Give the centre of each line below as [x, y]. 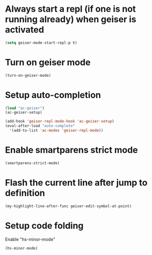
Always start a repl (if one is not [71, 9]
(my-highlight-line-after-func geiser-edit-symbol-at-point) [68, 206]
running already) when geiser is [71, 19]
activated [25, 30]
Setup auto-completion [53, 95]
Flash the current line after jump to [76, 182]
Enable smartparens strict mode [71, 150]
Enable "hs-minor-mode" [30, 239]
